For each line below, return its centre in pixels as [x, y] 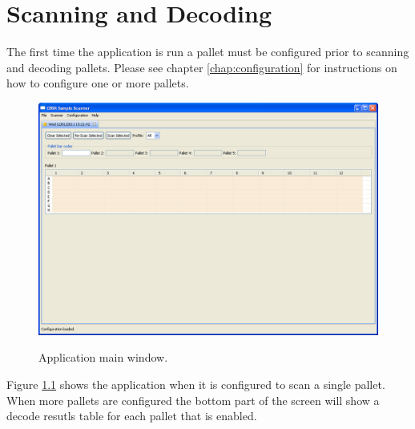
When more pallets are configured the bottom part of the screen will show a [193, 400]
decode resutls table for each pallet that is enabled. [132, 416]
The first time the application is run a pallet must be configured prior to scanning [208, 52]
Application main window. [103, 357]
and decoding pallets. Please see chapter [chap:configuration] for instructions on [202, 67]
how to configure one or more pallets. [98, 83]
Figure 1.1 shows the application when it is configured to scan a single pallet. [196, 384]
